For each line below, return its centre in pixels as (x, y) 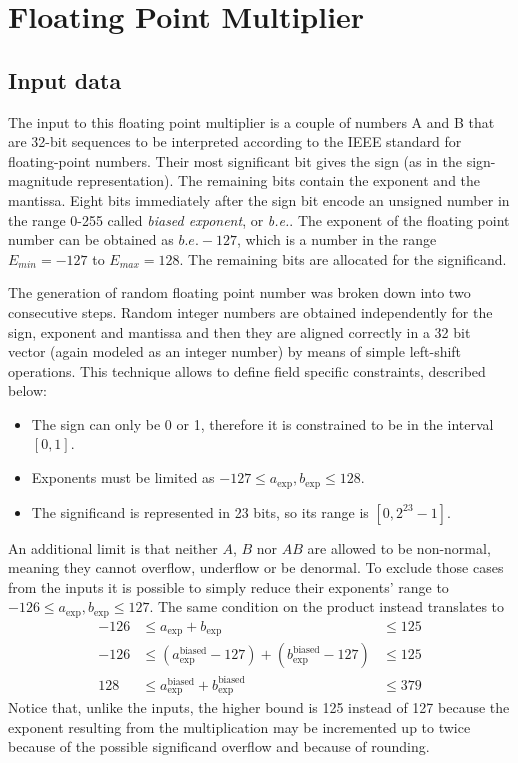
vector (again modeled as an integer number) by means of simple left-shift (235, 351)
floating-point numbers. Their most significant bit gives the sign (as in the (235, 160)
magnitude (40, 180)
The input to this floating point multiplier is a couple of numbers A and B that (251, 121)
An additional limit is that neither (113, 547)
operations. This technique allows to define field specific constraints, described (247, 370)
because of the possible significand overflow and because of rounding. (219, 746)
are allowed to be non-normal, (399, 547)
